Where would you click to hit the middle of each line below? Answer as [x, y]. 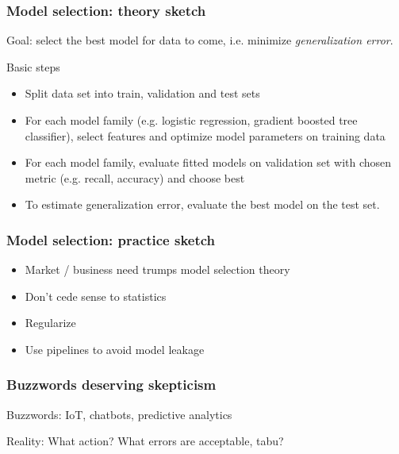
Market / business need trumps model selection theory [157, 269]
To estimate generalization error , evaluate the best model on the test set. [202, 204]
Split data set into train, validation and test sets [142, 93]
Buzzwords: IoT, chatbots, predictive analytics [119, 414]
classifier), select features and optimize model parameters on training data [205, 135]
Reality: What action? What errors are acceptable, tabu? [145, 441]
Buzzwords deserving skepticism [111, 385]
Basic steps [33, 66]
